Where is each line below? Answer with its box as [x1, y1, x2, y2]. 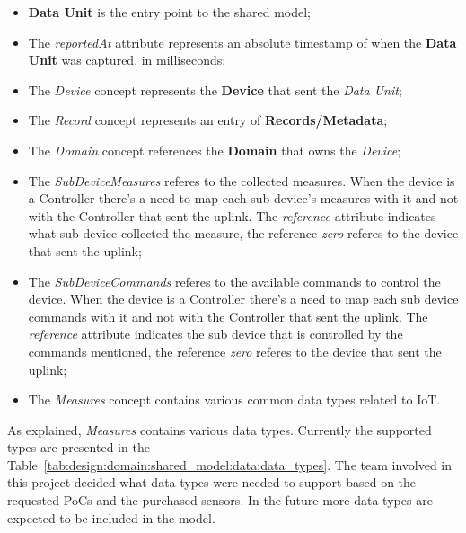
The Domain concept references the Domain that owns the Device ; [28, 140, 401, 159]
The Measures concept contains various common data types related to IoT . [28, 390, 441, 409]
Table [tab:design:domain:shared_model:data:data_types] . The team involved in [7, 455, 453, 474]
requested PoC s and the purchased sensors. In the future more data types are [7, 491, 433, 510]
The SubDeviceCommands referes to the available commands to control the [28, 271, 441, 290]
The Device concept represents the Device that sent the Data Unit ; [28, 80, 402, 99]
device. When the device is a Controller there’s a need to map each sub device [28, 289, 459, 308]
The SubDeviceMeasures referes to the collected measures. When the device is [28, 171, 455, 190]
